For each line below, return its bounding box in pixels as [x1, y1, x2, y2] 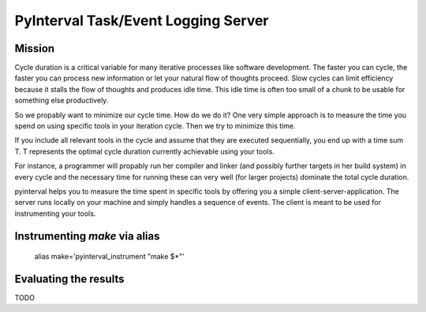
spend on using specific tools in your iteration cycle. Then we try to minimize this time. [14, 121, 296, 131]
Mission [14, 42, 55, 55]
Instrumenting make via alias [14, 229, 160, 243]
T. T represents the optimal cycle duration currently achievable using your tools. [14, 147, 275, 156]
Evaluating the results [14, 272, 125, 285]
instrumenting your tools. [14, 209, 96, 218]
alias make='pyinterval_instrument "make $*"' [34, 252, 185, 262]
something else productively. [14, 95, 109, 106]
